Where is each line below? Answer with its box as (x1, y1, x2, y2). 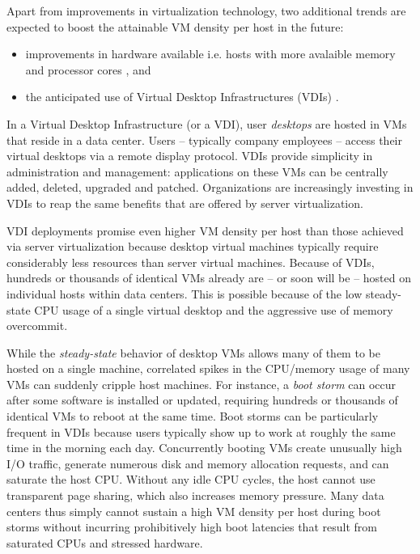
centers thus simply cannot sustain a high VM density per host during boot (6, 502, 381, 519)
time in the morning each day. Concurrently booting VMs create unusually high (6, 439, 402, 456)
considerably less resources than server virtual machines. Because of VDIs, (6, 253, 375, 270)
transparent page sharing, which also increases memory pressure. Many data (6, 487, 384, 504)
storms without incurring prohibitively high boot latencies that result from (6, 518, 377, 535)
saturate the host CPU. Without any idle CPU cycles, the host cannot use (6, 471, 375, 488)
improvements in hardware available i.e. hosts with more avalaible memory (25, 45, 396, 62)
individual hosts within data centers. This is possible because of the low (6, 285, 363, 302)
